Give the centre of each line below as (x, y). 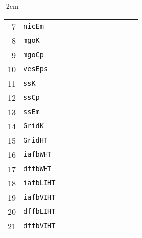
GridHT (36, 140)
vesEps (36, 69)
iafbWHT (38, 155)
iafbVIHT (40, 197)
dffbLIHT (40, 212)
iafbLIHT (40, 183)
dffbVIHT (40, 226)
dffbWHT (38, 169)
